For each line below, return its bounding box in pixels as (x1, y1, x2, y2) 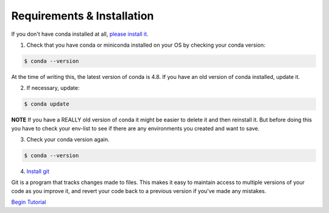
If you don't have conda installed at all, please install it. (11, 30, 149, 38)
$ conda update (24, 101, 69, 107)
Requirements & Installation (11, 9, 154, 22)
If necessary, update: (26, 84, 80, 92)
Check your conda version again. (26, 136, 110, 143)
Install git (26, 167, 50, 175)
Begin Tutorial (11, 198, 46, 206)
